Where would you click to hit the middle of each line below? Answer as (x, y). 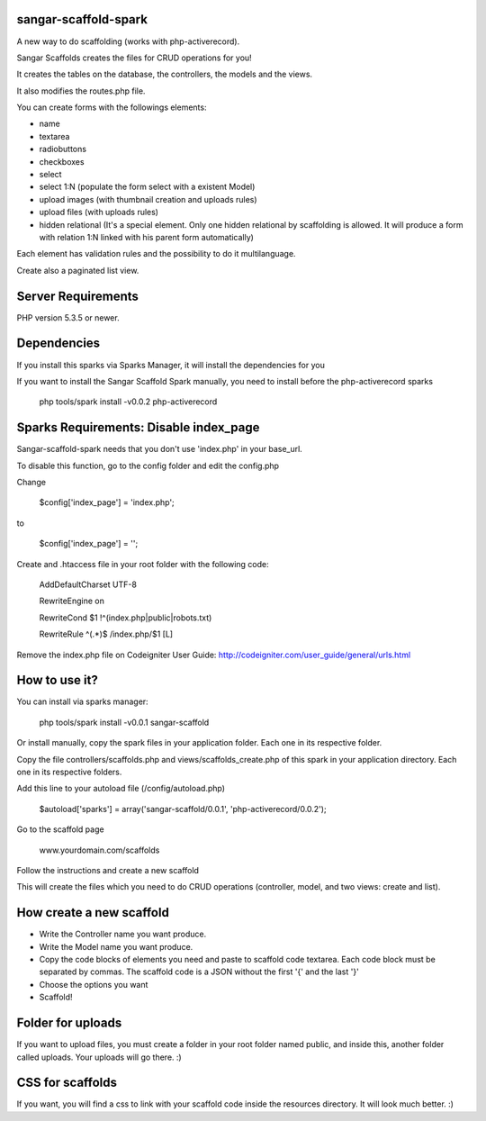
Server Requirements (78, 296)
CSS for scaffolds (67, 1083)
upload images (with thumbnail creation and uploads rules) (148, 199)
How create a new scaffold (93, 913)
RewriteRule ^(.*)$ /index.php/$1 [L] (106, 634)
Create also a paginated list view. (78, 270)
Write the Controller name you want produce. (123, 934)
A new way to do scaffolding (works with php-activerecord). (128, 41)
